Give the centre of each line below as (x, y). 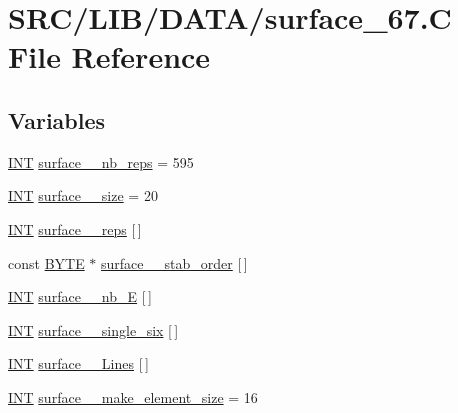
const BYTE (46, 262)
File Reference (109, 56)
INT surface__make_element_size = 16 (133, 396)
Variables (57, 119)
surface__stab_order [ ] (174, 262)
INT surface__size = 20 (83, 195)
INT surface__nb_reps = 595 (101, 161)
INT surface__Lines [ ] (78, 363)
